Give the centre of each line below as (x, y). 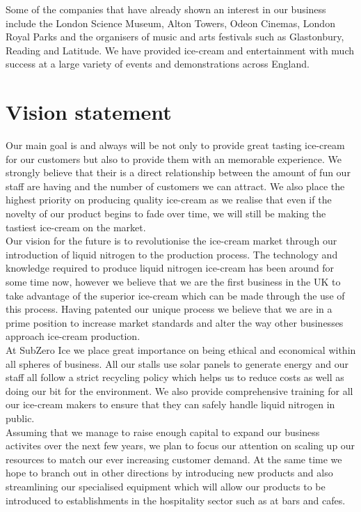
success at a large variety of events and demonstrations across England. (158, 64)
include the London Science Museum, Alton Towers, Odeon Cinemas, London (170, 23)
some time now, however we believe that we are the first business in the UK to (173, 282)
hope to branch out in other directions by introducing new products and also (169, 473)
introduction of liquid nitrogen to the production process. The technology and (172, 254)
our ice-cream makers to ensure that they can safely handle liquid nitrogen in (170, 404)
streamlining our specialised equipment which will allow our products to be (166, 486)
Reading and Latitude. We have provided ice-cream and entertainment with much (180, 50)
